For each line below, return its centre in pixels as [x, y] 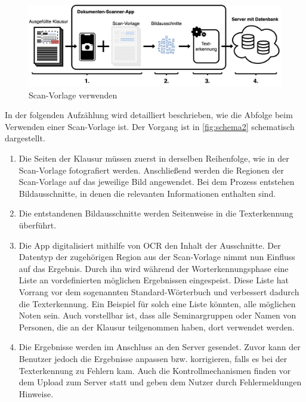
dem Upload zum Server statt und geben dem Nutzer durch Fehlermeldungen [160, 382]
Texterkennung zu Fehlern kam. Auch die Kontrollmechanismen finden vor [155, 370]
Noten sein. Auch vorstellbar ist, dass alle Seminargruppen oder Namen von [157, 315]
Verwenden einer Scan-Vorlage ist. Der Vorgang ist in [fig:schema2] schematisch [150, 126]
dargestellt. [25, 138]
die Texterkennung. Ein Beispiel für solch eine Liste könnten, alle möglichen [157, 303]
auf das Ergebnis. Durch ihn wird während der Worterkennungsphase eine [154, 268]
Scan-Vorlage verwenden [73, 95]
